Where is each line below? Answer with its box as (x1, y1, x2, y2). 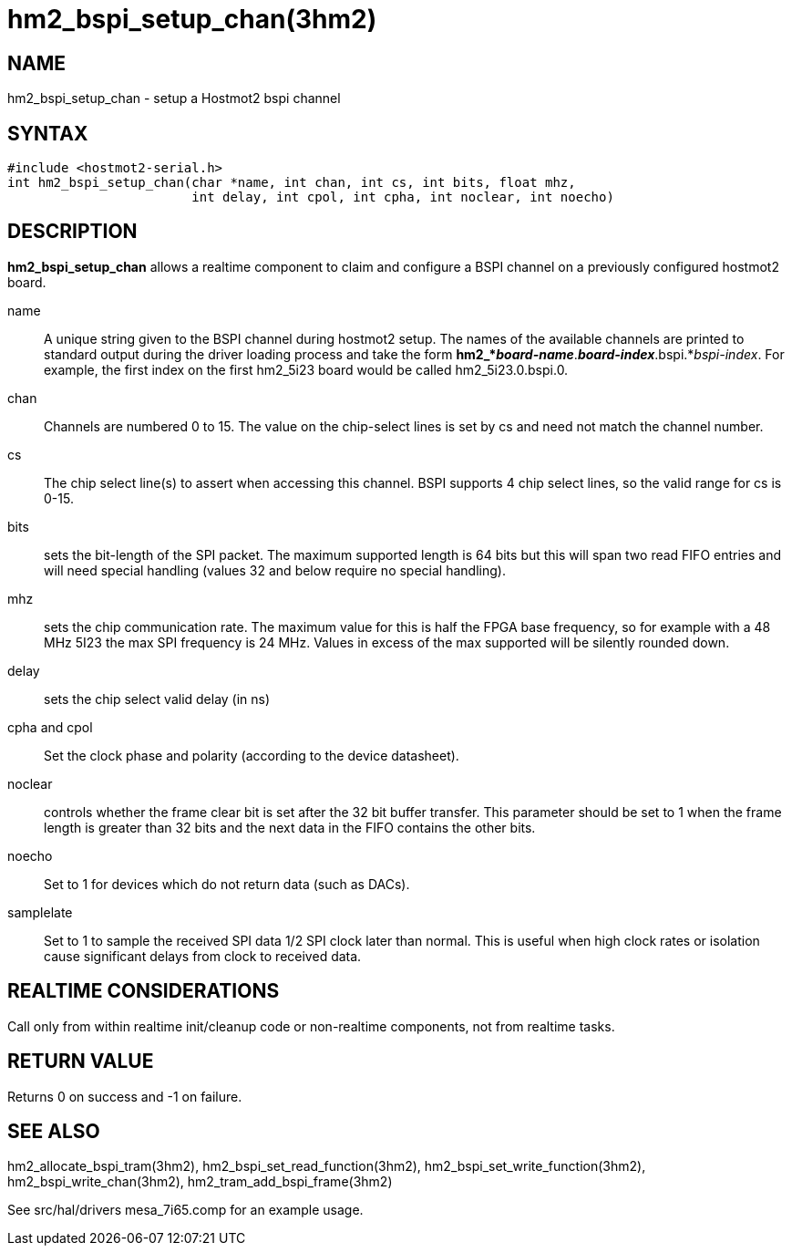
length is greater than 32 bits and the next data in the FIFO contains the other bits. (44, 819, 536, 835)
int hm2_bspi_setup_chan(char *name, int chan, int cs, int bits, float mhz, (7, 175, 576, 191)
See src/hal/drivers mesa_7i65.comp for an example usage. (7, 1202, 364, 1218)
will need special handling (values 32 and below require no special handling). (44, 562, 506, 578)
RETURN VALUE (7, 1050, 154, 1073)
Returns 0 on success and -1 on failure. (7, 1088, 242, 1104)
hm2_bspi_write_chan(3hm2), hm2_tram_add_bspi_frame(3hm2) (7, 1174, 393, 1190)
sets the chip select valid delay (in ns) (44, 690, 271, 707)
